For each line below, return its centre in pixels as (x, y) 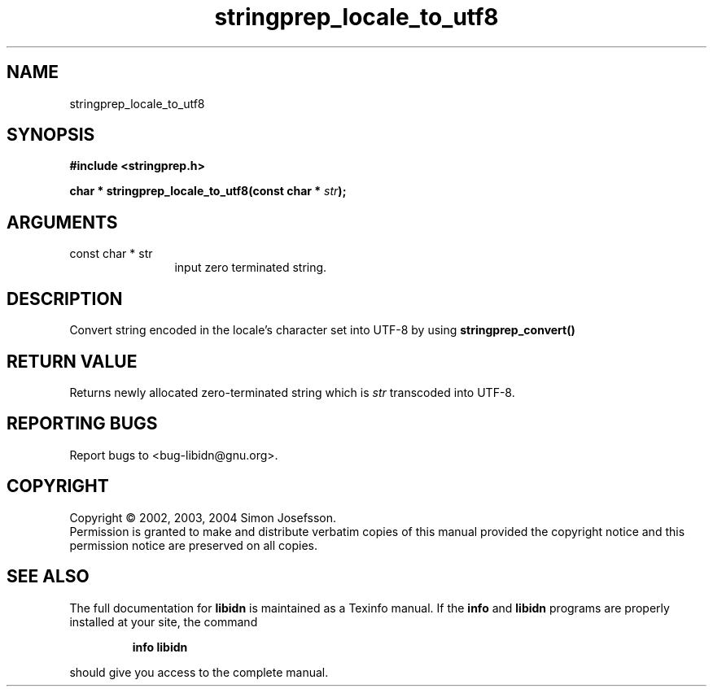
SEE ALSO (48, 577)
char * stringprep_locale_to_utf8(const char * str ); (208, 191)
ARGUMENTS (62, 222)
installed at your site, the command (164, 621)
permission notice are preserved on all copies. (193, 545)
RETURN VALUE (72, 361)
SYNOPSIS (51, 135)
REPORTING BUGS (82, 424)
